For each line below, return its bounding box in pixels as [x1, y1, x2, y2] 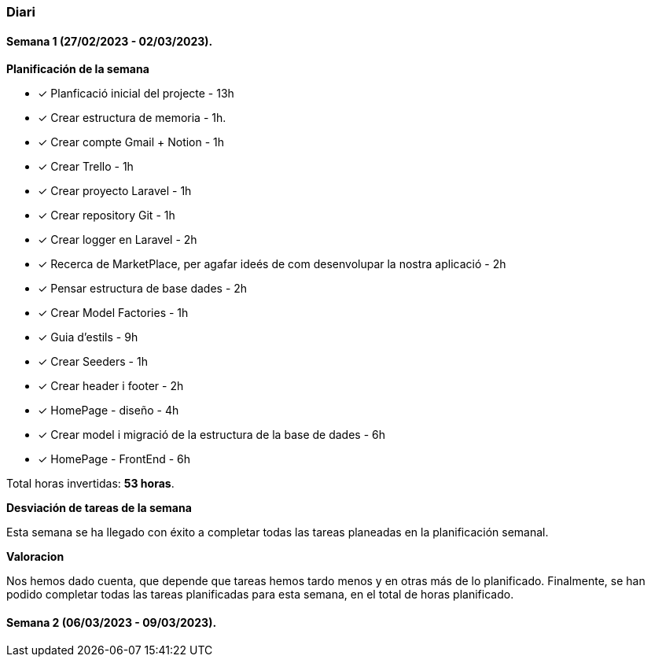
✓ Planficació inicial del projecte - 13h [38, 87, 234, 101]
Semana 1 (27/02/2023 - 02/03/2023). [6, 34, 213, 48]
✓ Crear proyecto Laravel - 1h [38, 184, 192, 198]
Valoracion [6, 550, 64, 564]
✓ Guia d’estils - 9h [38, 330, 138, 344]
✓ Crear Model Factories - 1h [38, 306, 189, 320]
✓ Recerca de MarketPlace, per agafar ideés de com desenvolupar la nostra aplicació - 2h [38, 257, 506, 271]
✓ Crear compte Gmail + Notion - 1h [38, 135, 225, 149]
